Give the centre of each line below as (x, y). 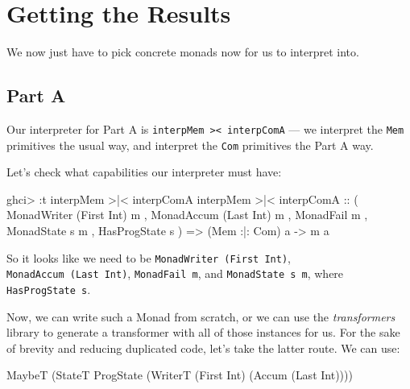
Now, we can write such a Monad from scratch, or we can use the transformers (201, 316)
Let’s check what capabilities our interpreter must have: (144, 172)
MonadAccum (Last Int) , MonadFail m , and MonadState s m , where (175, 273)
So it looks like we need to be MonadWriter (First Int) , (149, 257)
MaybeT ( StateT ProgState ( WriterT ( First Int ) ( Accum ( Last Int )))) (180, 375)
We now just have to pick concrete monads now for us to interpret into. (183, 52)
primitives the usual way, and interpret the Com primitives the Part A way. (190, 145)
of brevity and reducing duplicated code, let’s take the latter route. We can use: (203, 348)
